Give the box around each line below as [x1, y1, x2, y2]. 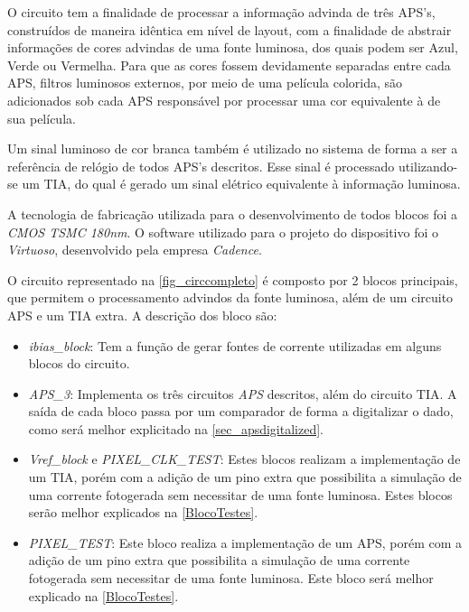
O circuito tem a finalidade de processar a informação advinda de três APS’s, [7, 3, 436, 21]
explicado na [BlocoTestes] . [28, 586, 179, 605]
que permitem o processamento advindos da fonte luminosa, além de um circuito [7, 288, 454, 307]
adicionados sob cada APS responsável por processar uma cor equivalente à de [7, 90, 441, 109]
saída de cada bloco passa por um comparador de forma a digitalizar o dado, [28, 402, 454, 421]
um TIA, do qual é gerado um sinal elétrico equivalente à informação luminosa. [22, 174, 461, 193]
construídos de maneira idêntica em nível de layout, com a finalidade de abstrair [7, 20, 452, 39]
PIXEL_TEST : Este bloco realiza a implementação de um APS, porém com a [28, 533, 463, 552]
